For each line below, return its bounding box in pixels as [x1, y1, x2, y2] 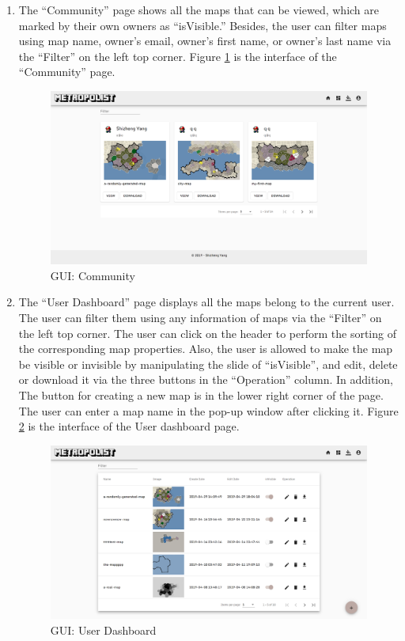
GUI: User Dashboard [50, 621, 157, 638]
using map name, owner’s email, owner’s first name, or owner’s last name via [18, 32, 392, 49]
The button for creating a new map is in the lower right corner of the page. [18, 386, 384, 403]
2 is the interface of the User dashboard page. [18, 418, 240, 434]
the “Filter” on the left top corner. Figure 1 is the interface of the [18, 47, 337, 64]
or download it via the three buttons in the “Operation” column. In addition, [18, 371, 393, 388]
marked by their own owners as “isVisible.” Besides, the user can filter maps [18, 17, 387, 33]
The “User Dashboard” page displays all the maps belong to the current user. [18, 294, 395, 310]
